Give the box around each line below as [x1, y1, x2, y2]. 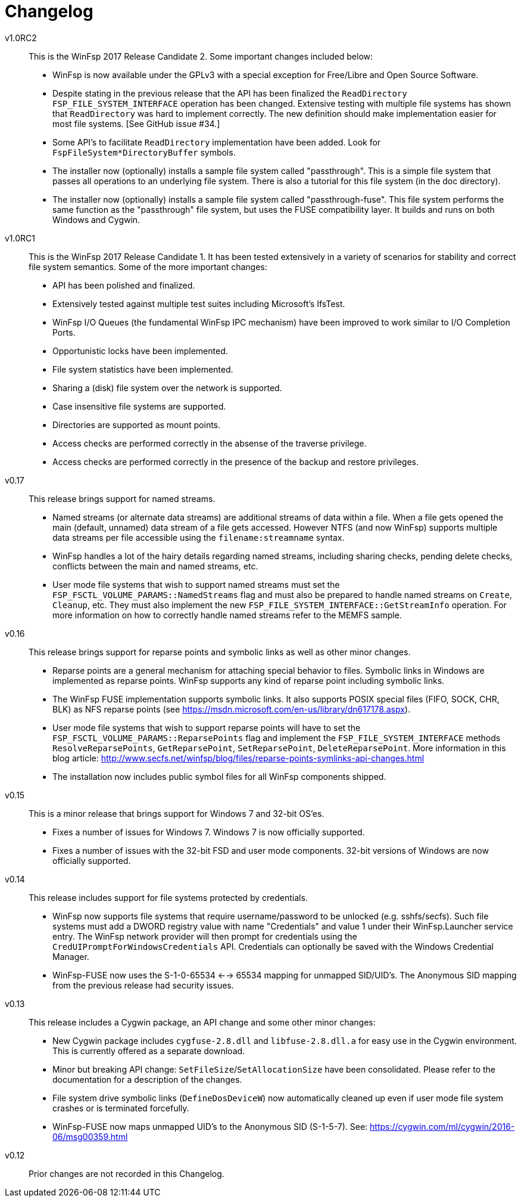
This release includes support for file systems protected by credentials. [29, 892, 308, 903]
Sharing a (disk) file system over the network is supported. [52, 382, 282, 393]
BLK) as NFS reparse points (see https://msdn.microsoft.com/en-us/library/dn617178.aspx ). [52, 704, 410, 714]
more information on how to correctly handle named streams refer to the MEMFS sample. [52, 609, 402, 620]
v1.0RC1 [5, 233, 36, 243]
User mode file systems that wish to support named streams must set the [52, 579, 340, 590]
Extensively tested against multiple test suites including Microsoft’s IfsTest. [52, 298, 345, 309]
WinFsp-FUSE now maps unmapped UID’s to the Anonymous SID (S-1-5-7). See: [52, 1121, 368, 1132]
